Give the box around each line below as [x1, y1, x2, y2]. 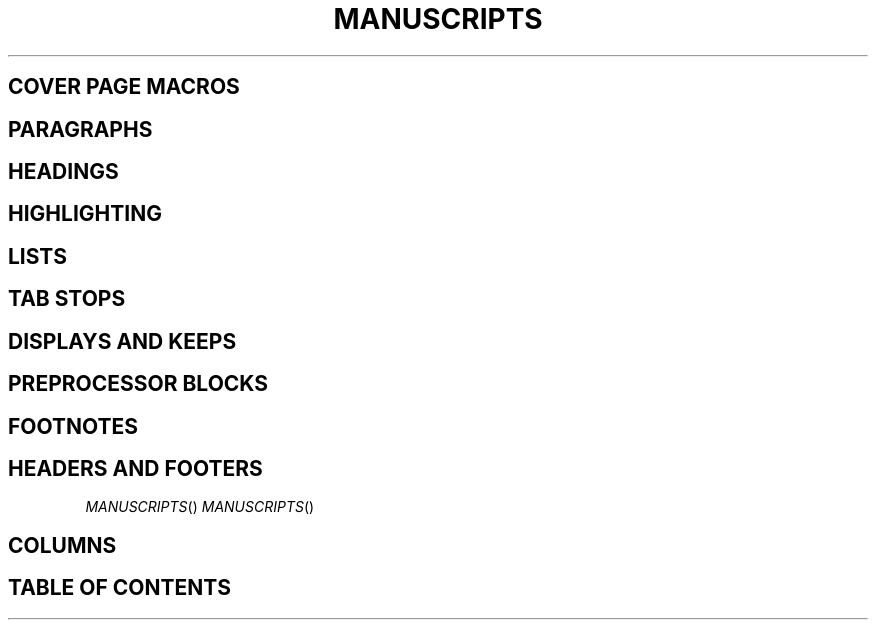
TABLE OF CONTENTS [8, 575, 231, 601]
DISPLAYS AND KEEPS [8, 328, 237, 354]
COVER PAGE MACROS [8, 74, 240, 100]
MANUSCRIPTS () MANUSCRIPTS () [85, 498, 315, 516]
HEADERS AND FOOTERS [8, 455, 263, 481]
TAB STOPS [8, 286, 126, 312]
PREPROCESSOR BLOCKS [8, 371, 269, 397]
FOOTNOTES [8, 413, 139, 439]
